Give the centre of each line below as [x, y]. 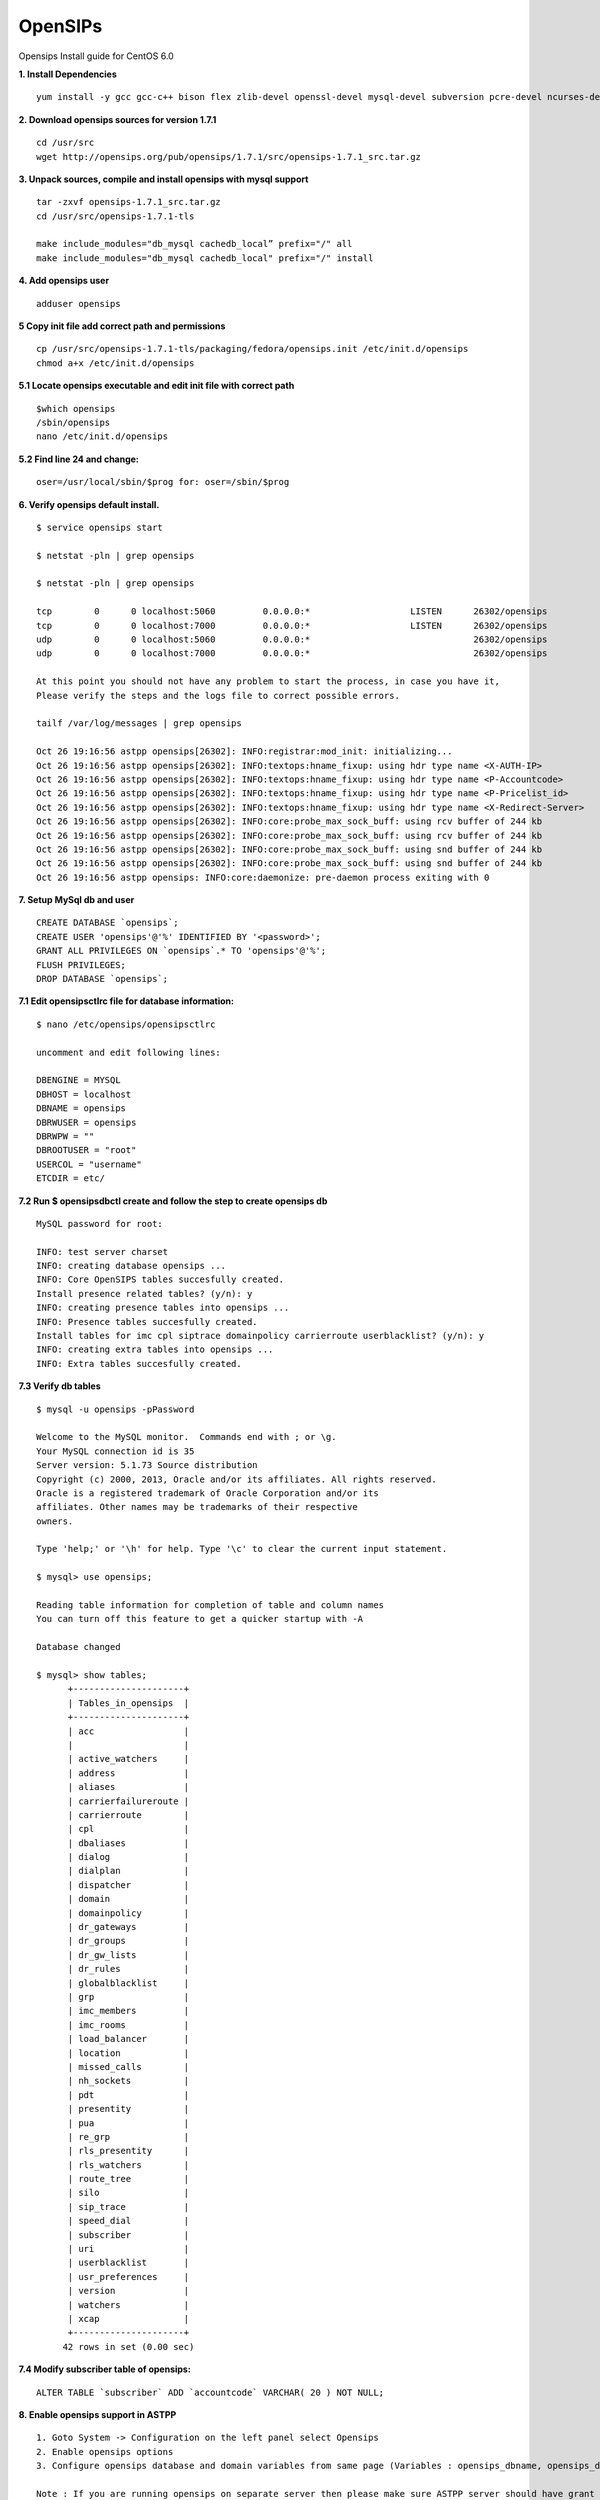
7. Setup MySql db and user [76, 900]
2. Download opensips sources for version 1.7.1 [117, 119]
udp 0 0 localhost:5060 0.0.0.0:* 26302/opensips [292, 639]
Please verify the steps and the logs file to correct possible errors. [218, 695]
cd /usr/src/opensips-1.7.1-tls [115, 216]
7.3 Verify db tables [59, 1386]
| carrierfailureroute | [128, 1801]
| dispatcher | [128, 1884]
